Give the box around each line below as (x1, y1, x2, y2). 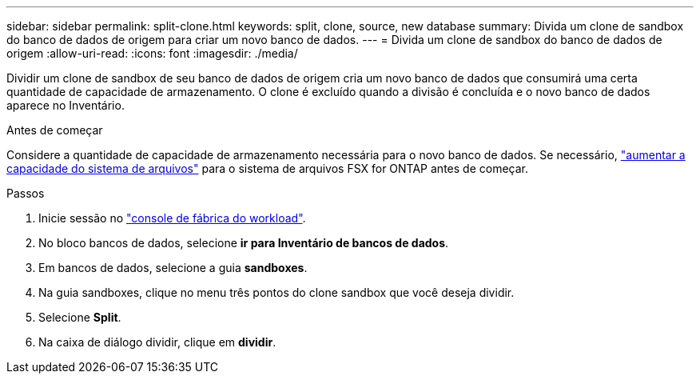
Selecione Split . (38, 310, 121, 324)
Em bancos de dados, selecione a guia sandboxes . (38, 261, 308, 274)
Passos (6, 186, 45, 200)
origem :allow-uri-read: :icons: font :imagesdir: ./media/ (6, 46, 298, 60)
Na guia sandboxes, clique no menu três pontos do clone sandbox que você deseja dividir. (38, 286, 515, 299)
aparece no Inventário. (6, 98, 125, 112)
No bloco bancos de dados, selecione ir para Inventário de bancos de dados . (38, 236, 449, 250)
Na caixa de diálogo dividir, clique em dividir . (38, 335, 276, 349)
